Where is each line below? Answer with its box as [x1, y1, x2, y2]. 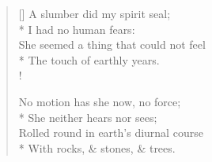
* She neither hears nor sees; [18, 109, 157, 125]
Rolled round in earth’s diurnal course [18, 124, 203, 141]
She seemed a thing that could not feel [18, 36, 206, 53]
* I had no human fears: [18, 20, 135, 37]
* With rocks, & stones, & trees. [18, 139, 176, 156]
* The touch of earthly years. [18, 51, 160, 68]
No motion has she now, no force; [18, 93, 181, 109]
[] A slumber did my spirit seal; [18, 6, 171, 21]
